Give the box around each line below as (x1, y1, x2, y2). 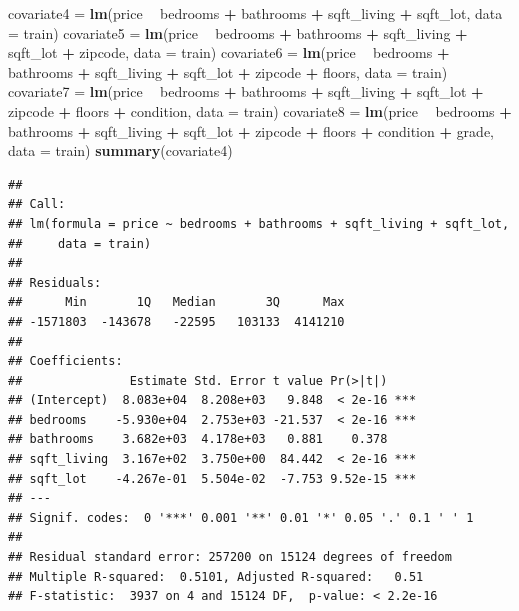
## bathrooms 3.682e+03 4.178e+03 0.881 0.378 (8, 432, 388, 447)
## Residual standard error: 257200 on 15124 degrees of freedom (8, 550, 452, 565)
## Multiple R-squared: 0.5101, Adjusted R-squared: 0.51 (8, 569, 424, 584)
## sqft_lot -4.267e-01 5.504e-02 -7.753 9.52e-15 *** (8, 471, 417, 486)
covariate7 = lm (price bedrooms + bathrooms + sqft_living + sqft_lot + (8, 81, 484, 102)
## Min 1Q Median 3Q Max (8, 295, 345, 310)
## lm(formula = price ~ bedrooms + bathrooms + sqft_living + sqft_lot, (8, 216, 510, 231)
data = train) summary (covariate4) (8, 140, 233, 161)
